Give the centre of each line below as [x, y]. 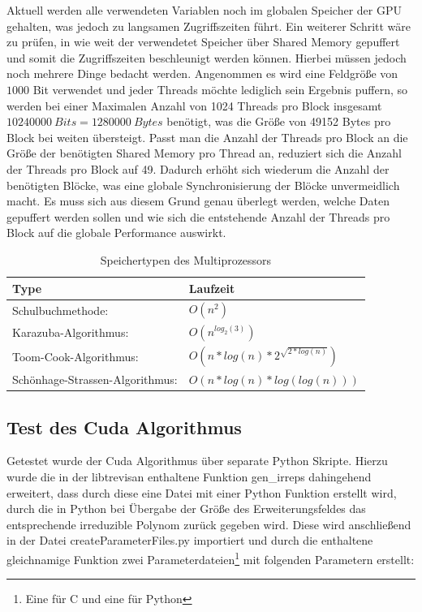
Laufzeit [212, 288]
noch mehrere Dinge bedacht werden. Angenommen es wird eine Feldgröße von [202, 73]
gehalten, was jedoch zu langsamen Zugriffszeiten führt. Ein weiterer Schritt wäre [209, 26]
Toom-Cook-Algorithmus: [75, 356]
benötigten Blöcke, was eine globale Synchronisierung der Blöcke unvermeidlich [203, 185]
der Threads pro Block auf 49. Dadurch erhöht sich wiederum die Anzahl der [198, 168]
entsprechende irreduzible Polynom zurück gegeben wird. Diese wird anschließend [209, 524]
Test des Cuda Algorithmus [124, 427]
